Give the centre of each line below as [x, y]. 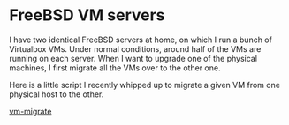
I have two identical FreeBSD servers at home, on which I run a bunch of [141, 40]
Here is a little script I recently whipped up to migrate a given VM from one [145, 85]
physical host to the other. [57, 94]
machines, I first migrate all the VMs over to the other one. [115, 68]
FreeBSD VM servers [87, 15]
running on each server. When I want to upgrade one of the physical [133, 58]
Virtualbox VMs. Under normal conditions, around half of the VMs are [135, 48]
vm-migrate [30, 111]
